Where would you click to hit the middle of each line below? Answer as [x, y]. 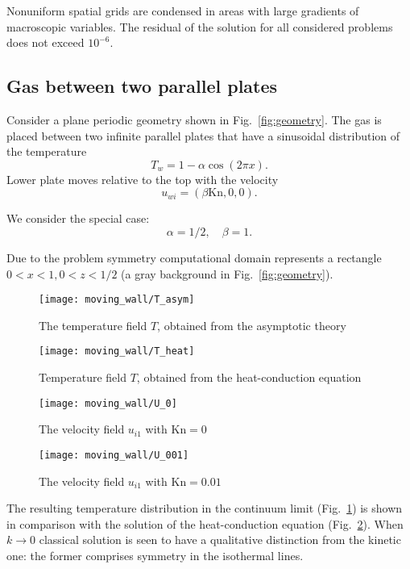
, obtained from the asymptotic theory [252, 325]
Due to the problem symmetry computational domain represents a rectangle [194, 257]
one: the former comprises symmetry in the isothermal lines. [155, 555]
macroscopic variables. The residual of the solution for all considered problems [200, 26]
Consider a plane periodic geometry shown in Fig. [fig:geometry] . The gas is [194, 119]
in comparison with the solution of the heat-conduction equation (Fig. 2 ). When [205, 523]
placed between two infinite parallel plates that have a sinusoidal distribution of [203, 135]
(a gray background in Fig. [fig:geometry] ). [227, 273]
